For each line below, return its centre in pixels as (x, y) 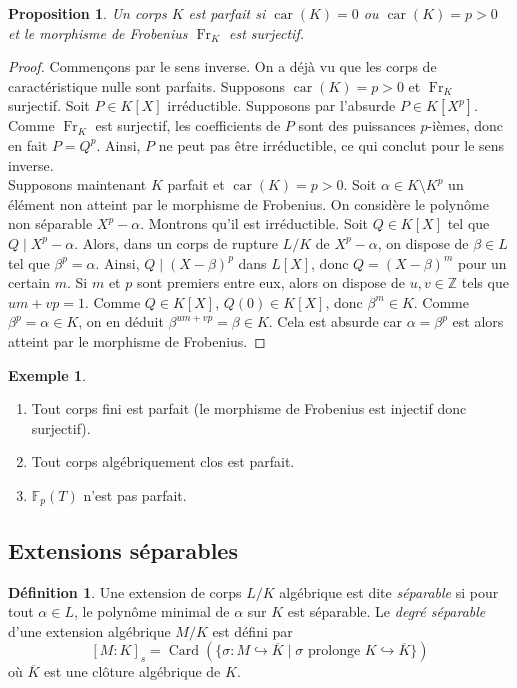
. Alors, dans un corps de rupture (176, 242)
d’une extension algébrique (89, 630)
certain (29, 282)
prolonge (334, 651)
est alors (478, 321)
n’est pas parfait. (135, 494)
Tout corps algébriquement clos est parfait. (163, 461)
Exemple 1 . (47, 374)
